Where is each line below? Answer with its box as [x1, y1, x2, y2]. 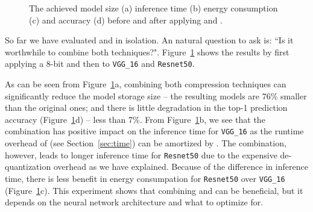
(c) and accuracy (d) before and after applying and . [29, 13, 223, 26]
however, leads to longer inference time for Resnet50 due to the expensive [5, 148, 277, 161]
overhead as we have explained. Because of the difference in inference [53, 160, 308, 173]
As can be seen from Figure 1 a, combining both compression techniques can [5, 78, 286, 90]
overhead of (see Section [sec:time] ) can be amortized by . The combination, [5, 137, 286, 149]
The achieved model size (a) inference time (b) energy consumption [29, 2, 278, 14]
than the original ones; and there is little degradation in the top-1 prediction [5, 101, 288, 114]
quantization [5, 160, 51, 173]
